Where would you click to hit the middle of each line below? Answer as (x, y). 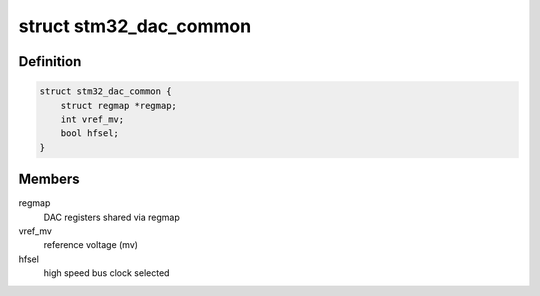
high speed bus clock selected (106, 273)
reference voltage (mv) (91, 245)
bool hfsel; (90, 133)
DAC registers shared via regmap (111, 217)
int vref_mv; (92, 119)
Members (49, 179)
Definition (50, 61)
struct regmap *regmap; (118, 105)
